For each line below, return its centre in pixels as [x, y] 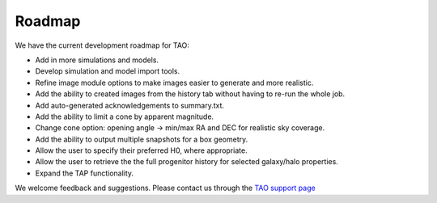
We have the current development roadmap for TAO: [102, 45]
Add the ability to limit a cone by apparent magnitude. [125, 116]
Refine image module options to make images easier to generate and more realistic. [174, 82]
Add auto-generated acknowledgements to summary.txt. [130, 105]
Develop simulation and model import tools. [108, 71]
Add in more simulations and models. [97, 60]
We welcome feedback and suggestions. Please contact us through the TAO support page [165, 188]
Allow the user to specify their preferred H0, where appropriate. [141, 150]
